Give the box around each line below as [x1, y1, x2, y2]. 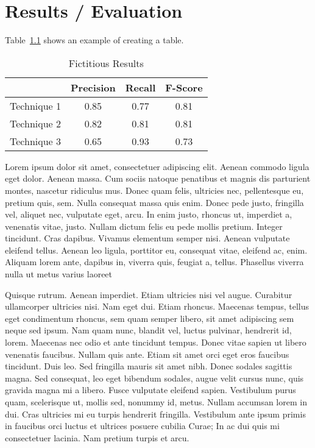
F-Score [165, 80, 203, 94]
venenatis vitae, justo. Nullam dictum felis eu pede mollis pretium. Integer [5, 219, 283, 232]
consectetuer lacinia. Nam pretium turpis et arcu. [5, 431, 189, 444]
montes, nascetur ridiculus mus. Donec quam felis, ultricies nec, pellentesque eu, [5, 183, 304, 196]
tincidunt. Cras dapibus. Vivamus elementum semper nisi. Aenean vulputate [5, 232, 290, 244]
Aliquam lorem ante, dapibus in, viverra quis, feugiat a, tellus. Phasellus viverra [5, 255, 304, 268]
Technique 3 [10, 133, 62, 148]
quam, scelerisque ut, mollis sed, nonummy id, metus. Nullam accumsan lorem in [5, 396, 307, 408]
